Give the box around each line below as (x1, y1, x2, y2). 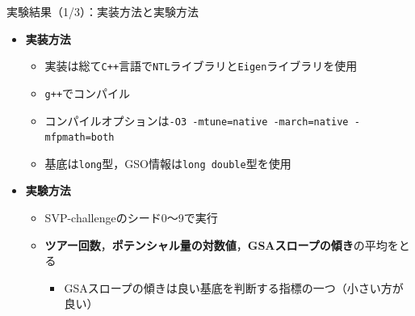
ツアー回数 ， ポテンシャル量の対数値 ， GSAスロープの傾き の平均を (44, 236, 399, 253)
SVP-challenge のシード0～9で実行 (44, 209, 218, 226)
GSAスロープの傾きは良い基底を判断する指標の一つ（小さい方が (64, 279, 404, 296)
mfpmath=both (44, 132, 115, 144)
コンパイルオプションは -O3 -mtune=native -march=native (44, 112, 349, 129)
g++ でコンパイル (44, 84, 131, 101)
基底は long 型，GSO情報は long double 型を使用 (44, 154, 291, 171)
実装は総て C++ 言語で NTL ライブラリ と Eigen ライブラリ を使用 (44, 57, 358, 74)
